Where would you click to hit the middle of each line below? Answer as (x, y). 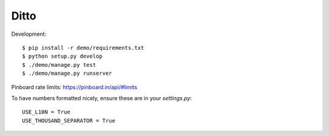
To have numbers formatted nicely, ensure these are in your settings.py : (101, 98)
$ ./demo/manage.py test (59, 65)
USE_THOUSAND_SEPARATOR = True (69, 121)
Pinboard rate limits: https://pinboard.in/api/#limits (74, 87)
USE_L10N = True (46, 112)
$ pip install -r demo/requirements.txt (83, 48)
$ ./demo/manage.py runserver (67, 73)
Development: (29, 34)
